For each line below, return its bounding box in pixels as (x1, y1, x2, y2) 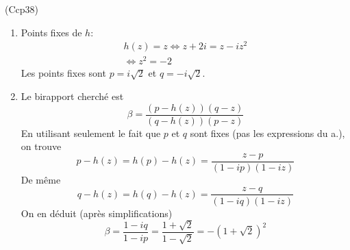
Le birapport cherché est (21, 89, 124, 103)
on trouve (21, 139, 62, 153)
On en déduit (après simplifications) (21, 205, 173, 220)
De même (21, 172, 61, 186)
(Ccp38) (5, 2, 38, 16)
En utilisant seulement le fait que (21, 125, 161, 140)
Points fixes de (21, 25, 82, 39)
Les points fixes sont (21, 66, 106, 80)
